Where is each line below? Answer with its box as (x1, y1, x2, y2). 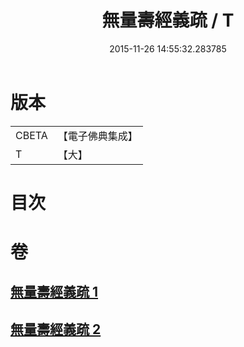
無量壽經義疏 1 (10, 284, 99, 301)
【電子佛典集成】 (57, 129, 138, 143)
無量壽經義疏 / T (101, 9, 235, 32)
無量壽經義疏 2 (10, 321, 102, 338)
